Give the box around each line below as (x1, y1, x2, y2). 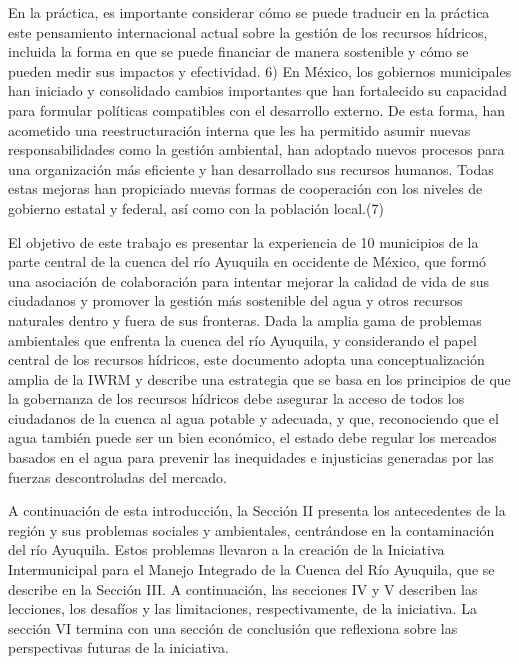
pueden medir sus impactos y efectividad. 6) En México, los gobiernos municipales (8, 60, 512, 81)
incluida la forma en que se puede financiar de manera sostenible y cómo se (8, 41, 469, 62)
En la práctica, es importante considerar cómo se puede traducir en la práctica (8, 2, 490, 22)
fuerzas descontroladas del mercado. (8, 466, 227, 487)
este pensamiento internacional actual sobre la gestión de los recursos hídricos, (8, 21, 488, 42)
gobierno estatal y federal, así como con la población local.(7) (8, 197, 384, 218)
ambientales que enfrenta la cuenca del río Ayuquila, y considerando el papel (8, 329, 477, 350)
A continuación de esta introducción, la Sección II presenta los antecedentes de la (8, 500, 506, 521)
